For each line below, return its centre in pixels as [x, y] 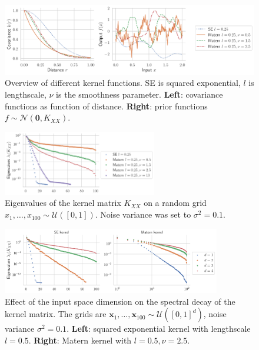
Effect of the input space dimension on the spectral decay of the [120, 301]
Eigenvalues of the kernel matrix [63, 203]
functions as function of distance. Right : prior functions [106, 106]
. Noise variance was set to [143, 214]
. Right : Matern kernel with [80, 340]
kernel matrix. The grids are [56, 314]
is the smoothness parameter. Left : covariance [140, 94]
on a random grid [175, 203]
